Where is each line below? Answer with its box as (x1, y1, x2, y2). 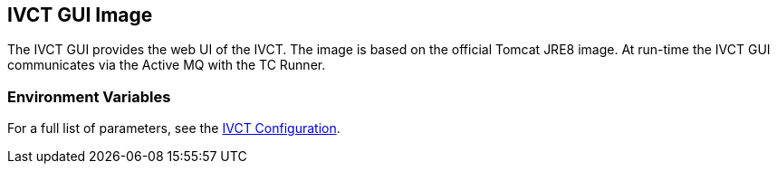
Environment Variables (7, 87, 171, 106)
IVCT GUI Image (7, 4, 153, 26)
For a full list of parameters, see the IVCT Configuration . (7, 120, 341, 137)
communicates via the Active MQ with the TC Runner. (7, 57, 326, 73)
